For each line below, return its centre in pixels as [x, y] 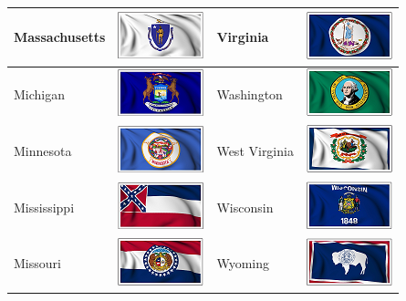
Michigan [40, 93]
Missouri [37, 263]
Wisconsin [245, 207]
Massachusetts [60, 36]
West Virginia [255, 150]
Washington [250, 93]
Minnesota [43, 150]
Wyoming [243, 263]
